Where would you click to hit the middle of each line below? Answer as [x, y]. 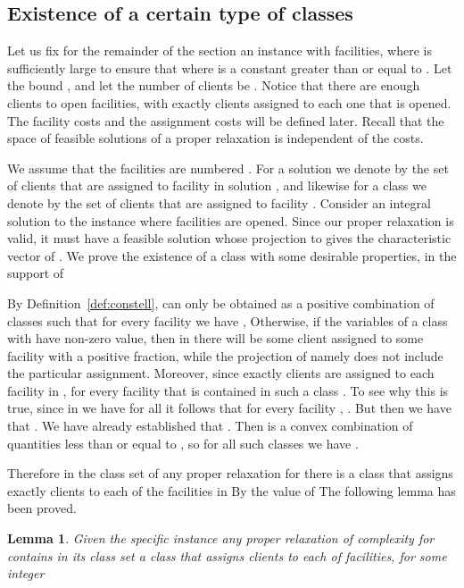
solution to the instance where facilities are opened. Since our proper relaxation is [231, 220]
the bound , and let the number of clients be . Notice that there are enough [214, 85]
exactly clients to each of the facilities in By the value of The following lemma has [232, 490]
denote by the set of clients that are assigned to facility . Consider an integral [219, 202]
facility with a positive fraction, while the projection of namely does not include [225, 355]
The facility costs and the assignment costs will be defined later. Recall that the [226, 120]
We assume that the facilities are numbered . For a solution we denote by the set [228, 168]
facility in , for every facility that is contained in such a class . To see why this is [228, 390]
